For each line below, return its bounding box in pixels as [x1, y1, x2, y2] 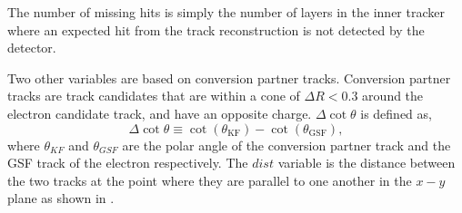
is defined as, [360, 103, 432, 122]
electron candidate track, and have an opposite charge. [7, 103, 312, 122]
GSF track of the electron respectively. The [7, 153, 248, 172]
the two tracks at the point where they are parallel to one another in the [7, 170, 412, 189]
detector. [7, 38, 56, 57]
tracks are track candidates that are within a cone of [7, 86, 300, 105]
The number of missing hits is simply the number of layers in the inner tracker [7, 3, 445, 21]
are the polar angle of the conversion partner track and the [122, 135, 451, 154]
